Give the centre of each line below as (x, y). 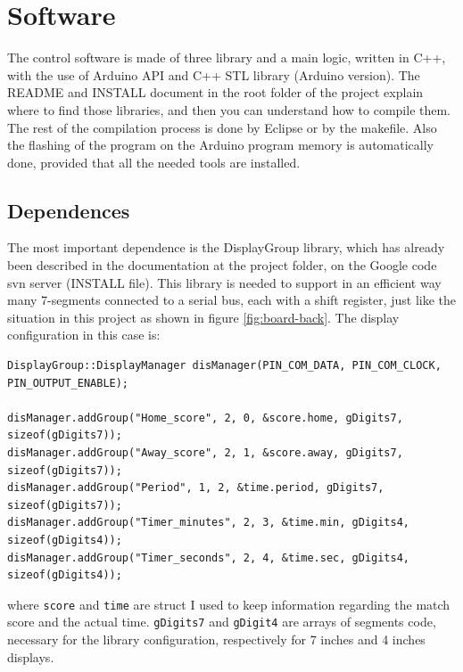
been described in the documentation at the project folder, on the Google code (222, 265)
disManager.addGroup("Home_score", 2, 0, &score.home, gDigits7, (205, 418)
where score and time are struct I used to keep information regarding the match (229, 604)
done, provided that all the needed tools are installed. (154, 162)
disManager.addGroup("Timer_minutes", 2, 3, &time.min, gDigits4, (209, 523)
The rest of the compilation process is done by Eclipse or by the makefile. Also (222, 127)
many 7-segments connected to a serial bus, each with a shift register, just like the (232, 300)
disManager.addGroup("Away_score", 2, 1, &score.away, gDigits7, (205, 453)
